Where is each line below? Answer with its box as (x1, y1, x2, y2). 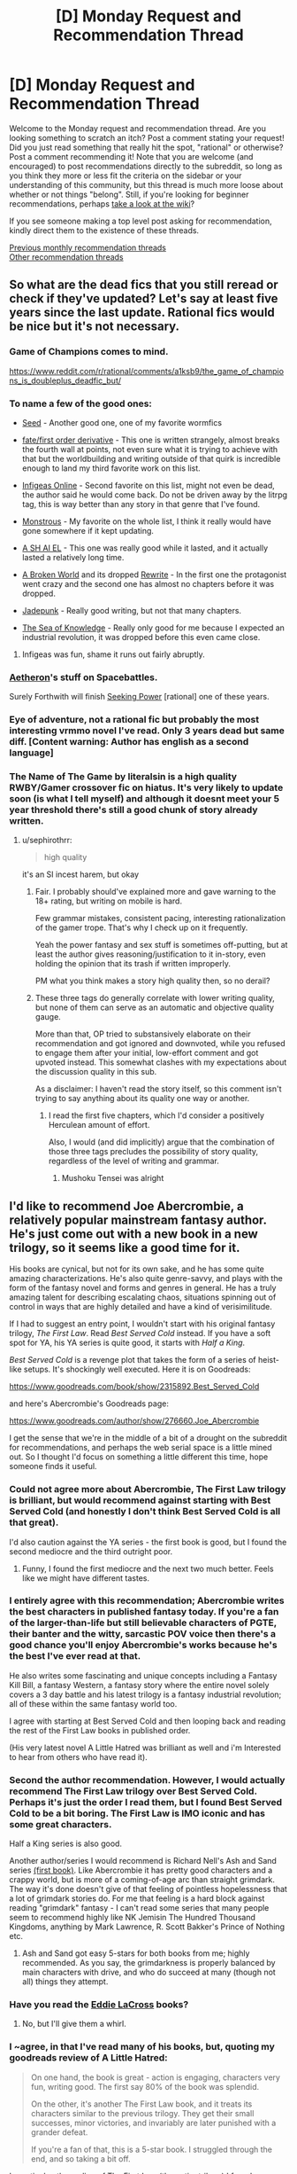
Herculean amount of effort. (48, 1120, 150, 1130)
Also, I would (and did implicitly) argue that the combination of (48, 1137, 276, 1147)
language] (9, 747, 55, 759)
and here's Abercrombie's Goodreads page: (9, 1398, 170, 1409)
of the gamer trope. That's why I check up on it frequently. (34, 922, 248, 933)
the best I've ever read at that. (9, 1650, 141, 1662)
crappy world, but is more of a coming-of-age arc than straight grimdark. (9, 1874, 276, 1885)
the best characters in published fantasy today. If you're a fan (9, 1606, 279, 1618)
